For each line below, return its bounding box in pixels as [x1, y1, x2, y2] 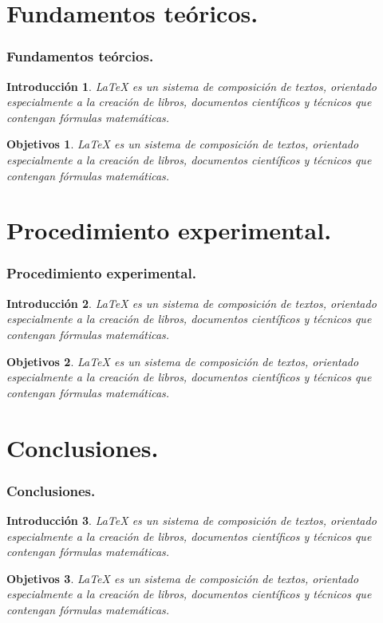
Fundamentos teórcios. [6, 46, 154, 66]
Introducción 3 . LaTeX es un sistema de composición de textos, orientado [6, 511, 377, 528]
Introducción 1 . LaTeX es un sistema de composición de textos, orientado [6, 77, 377, 94]
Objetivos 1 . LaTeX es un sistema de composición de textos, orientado [6, 136, 359, 152]
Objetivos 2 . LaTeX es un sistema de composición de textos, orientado [6, 353, 359, 369]
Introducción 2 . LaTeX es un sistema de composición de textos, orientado [6, 294, 377, 311]
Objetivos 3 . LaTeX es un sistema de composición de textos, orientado [6, 570, 359, 586]
